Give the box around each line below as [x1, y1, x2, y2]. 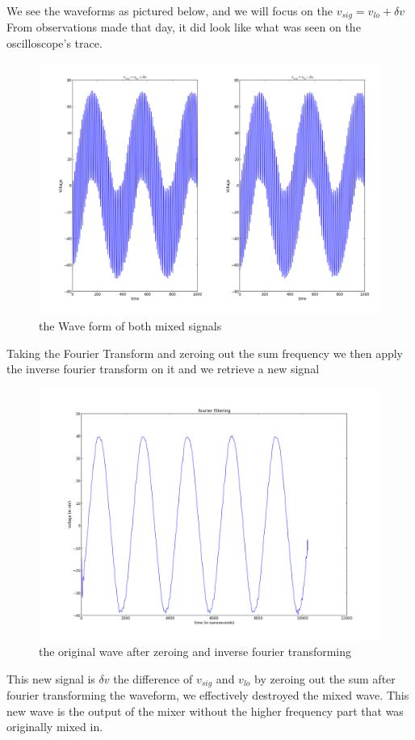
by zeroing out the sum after [254, 670, 396, 687]
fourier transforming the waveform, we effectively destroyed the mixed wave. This [6, 687, 409, 704]
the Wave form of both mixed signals [39, 317, 222, 334]
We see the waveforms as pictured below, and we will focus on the [6, 2, 333, 19]
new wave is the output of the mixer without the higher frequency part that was [6, 702, 404, 719]
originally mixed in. [6, 718, 103, 735]
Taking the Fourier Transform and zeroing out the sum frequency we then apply [6, 344, 404, 361]
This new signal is [6, 670, 95, 687]
